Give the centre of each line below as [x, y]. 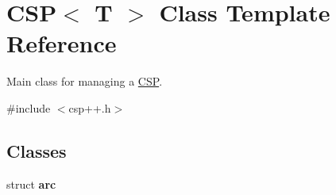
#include [29, 107]
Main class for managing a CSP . [85, 81]
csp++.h [90, 107]
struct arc [31, 184]
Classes [37, 150]
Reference [62, 43]
